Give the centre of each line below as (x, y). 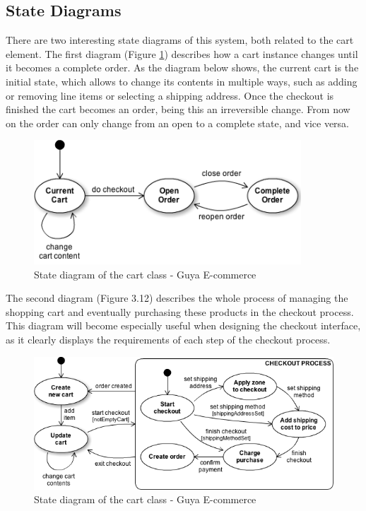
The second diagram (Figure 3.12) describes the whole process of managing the (177, 298)
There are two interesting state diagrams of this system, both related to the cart (180, 40)
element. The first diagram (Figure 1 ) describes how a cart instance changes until (182, 53)
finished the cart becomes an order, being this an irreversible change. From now (178, 109)
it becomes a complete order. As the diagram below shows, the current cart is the (182, 67)
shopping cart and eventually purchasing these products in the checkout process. (180, 311)
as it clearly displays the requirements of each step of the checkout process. (168, 340)
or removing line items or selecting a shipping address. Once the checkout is (170, 95)
